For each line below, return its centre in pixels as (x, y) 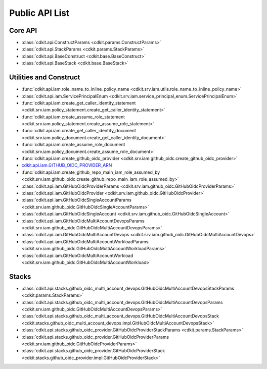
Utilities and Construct (44, 78)
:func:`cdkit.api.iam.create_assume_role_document (73, 145)
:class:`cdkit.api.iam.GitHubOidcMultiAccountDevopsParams (83, 221)
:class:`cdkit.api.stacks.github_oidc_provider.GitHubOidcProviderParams (95, 337)
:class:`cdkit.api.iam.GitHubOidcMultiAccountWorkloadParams (85, 241)
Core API (23, 30)
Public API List (39, 13)
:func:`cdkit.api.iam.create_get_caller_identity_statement (79, 103)
